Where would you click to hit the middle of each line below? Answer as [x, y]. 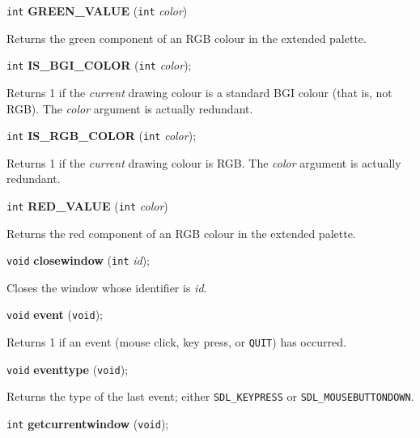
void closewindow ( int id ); [78, 260]
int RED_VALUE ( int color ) [87, 205]
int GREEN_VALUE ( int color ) [97, 11]
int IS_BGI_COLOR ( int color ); [99, 65]
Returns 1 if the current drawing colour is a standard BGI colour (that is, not [199, 92]
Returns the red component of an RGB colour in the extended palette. [181, 233]
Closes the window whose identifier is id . [107, 287]
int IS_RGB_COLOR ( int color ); [102, 136]
